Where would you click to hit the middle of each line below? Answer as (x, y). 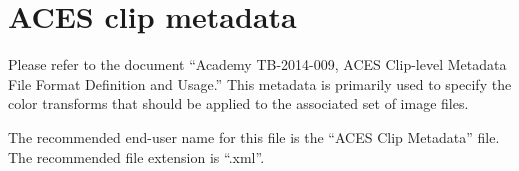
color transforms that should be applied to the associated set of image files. (238, 103)
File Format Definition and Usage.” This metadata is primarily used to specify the (260, 83)
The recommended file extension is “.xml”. (136, 156)
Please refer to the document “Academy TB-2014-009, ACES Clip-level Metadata (257, 64)
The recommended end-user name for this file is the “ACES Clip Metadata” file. (254, 136)
